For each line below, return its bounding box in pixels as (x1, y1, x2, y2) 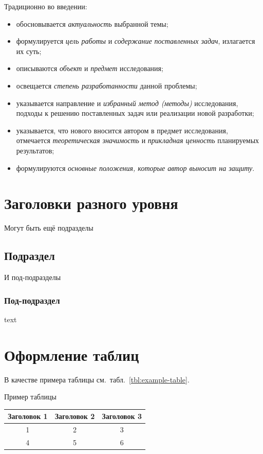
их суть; (16, 45, 42, 56)
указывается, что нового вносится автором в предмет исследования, (16, 125, 228, 135)
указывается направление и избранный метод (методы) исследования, (16, 97, 238, 108)
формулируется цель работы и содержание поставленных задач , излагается (16, 36, 255, 46)
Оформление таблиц (4, 344, 139, 365)
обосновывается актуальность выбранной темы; (16, 18, 168, 29)
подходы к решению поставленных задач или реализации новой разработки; (16, 108, 254, 118)
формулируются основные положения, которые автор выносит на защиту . (16, 162, 255, 173)
